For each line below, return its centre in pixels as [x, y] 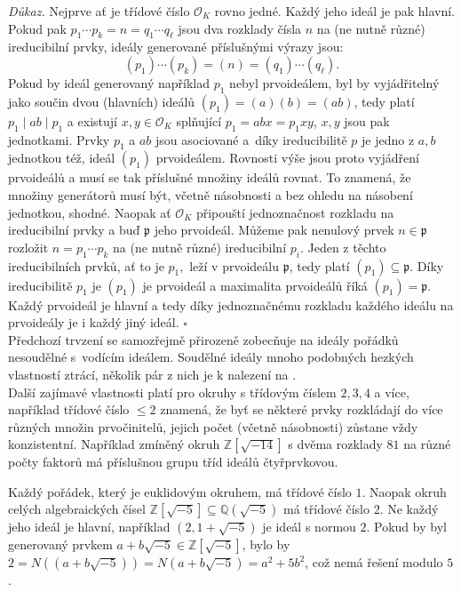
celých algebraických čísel [77, 509]
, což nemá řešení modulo [374, 562]
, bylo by [266, 544]
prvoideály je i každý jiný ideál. [94, 322]
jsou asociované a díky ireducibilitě [251, 139]
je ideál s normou [309, 527]
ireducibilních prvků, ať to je [86, 265]
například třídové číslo [69, 409]
